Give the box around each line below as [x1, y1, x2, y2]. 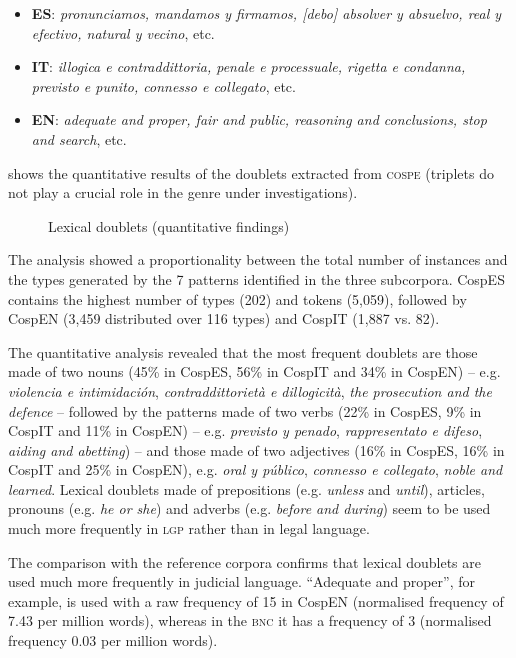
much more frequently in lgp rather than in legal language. [8, 518, 370, 539]
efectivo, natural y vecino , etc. [31, 22, 215, 43]
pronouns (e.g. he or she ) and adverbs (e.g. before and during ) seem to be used [8, 498, 491, 519]
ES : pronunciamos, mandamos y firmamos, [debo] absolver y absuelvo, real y [31, 3, 502, 23]
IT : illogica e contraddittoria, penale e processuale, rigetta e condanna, [31, 56, 466, 77]
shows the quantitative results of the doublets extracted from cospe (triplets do [8, 162, 494, 183]
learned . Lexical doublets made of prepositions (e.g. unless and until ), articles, [8, 478, 485, 499]
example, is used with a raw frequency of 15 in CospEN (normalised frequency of [8, 590, 504, 611]
